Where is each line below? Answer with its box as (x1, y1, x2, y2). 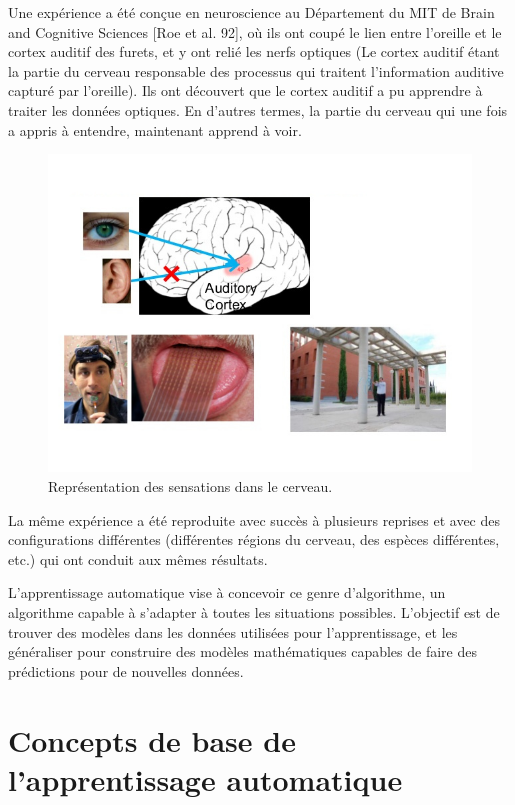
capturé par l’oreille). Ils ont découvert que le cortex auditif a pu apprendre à (8, 80, 483, 101)
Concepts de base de (8, 719, 296, 760)
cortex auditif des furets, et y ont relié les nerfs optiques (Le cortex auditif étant (8, 41, 500, 62)
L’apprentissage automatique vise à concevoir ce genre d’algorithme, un (8, 582, 446, 603)
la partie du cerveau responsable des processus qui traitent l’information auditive (8, 60, 504, 81)
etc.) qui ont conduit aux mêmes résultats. (8, 548, 268, 569)
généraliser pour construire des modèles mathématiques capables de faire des (8, 641, 477, 662)
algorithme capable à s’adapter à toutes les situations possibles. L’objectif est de (8, 602, 500, 623)
